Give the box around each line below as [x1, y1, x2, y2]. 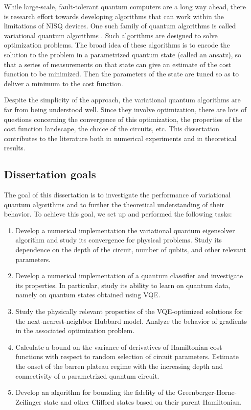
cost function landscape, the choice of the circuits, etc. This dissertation [4, 123, 219, 134]
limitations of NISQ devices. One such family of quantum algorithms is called [4, 21, 236, 31]
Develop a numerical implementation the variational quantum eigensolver [15, 225, 235, 235]
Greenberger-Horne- [177, 387, 237, 397]
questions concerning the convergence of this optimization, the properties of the [4, 114, 242, 124]
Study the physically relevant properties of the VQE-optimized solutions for [15, 306, 243, 316]
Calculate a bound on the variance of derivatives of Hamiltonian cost [15, 341, 222, 352]
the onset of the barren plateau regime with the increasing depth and [15, 361, 223, 371]
